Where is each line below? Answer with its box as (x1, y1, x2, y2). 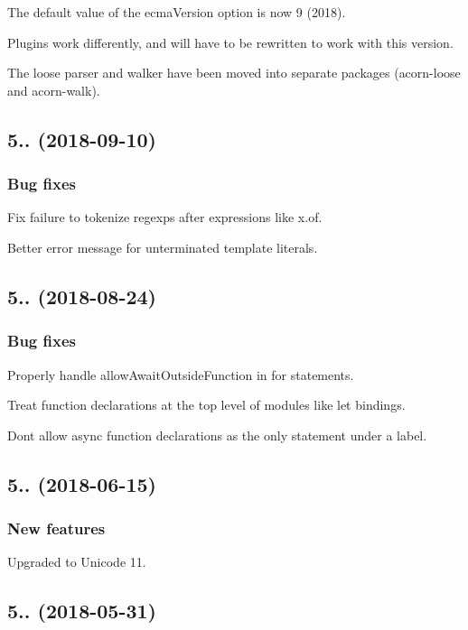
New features (7, 517, 106, 540)
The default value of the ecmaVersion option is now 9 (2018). (7, 3, 346, 21)
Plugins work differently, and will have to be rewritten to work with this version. (7, 32, 454, 51)
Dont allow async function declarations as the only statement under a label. (7, 425, 427, 444)
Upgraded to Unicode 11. (7, 552, 146, 571)
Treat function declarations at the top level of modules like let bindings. (7, 395, 406, 414)
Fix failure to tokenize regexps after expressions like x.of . (7, 208, 323, 227)
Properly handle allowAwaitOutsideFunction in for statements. (7, 365, 354, 384)
